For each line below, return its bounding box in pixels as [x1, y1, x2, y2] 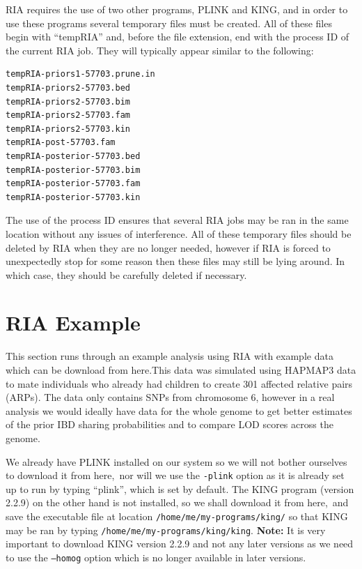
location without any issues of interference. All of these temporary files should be [6, 226, 352, 241]
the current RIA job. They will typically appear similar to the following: [6, 43, 314, 57]
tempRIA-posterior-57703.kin [6, 192, 141, 202]
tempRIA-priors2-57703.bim [6, 96, 130, 107]
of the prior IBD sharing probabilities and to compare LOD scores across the [6, 417, 333, 432]
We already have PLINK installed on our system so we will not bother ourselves [6, 454, 347, 469]
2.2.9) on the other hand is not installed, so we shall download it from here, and [6, 495, 349, 510]
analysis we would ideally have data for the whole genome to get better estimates [6, 403, 352, 418]
